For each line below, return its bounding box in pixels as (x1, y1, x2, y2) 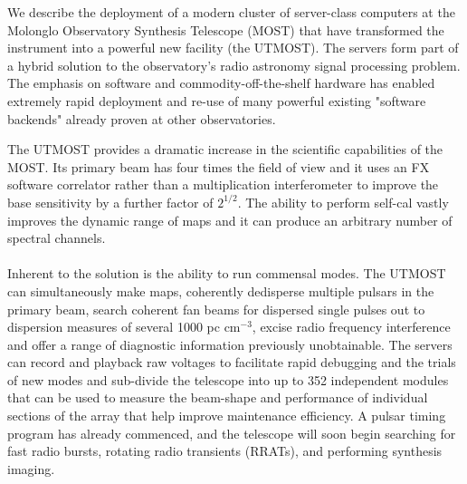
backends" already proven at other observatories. (7, 109, 276, 128)
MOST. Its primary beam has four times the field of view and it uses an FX (7, 157, 430, 176)
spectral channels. (7, 228, 106, 247)
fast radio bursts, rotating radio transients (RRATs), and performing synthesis (7, 441, 443, 460)
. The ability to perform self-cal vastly (237, 192, 449, 211)
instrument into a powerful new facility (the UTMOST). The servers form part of (7, 38, 459, 57)
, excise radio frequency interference (252, 317, 451, 336)
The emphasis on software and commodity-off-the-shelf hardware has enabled (7, 73, 435, 92)
